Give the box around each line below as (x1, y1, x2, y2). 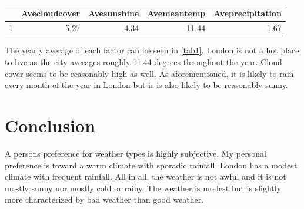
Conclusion (5, 113, 96, 137)
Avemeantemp (147, 6, 206, 19)
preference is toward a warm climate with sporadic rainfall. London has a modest (5, 159, 298, 171)
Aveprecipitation (213, 6, 282, 19)
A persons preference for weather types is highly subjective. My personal (5, 147, 266, 159)
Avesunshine (88, 6, 139, 19)
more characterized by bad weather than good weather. (5, 193, 204, 205)
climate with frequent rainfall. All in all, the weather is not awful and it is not (5, 170, 286, 183)
